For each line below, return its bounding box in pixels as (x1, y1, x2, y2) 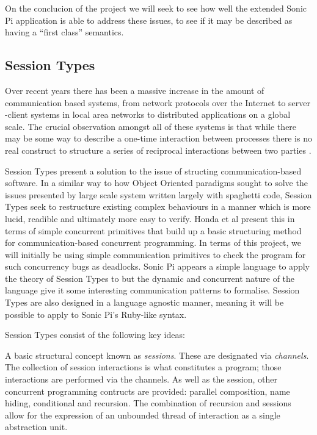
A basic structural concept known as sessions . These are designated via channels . (5, 348, 309, 361)
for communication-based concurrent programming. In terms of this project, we (5, 236, 302, 249)
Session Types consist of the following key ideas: (5, 328, 185, 341)
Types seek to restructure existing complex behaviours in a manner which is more (5, 200, 311, 213)
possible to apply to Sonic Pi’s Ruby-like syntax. (5, 307, 187, 320)
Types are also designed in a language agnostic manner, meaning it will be (5, 296, 284, 309)
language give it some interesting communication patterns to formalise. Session (5, 284, 300, 297)
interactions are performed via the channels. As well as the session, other (5, 373, 277, 386)
